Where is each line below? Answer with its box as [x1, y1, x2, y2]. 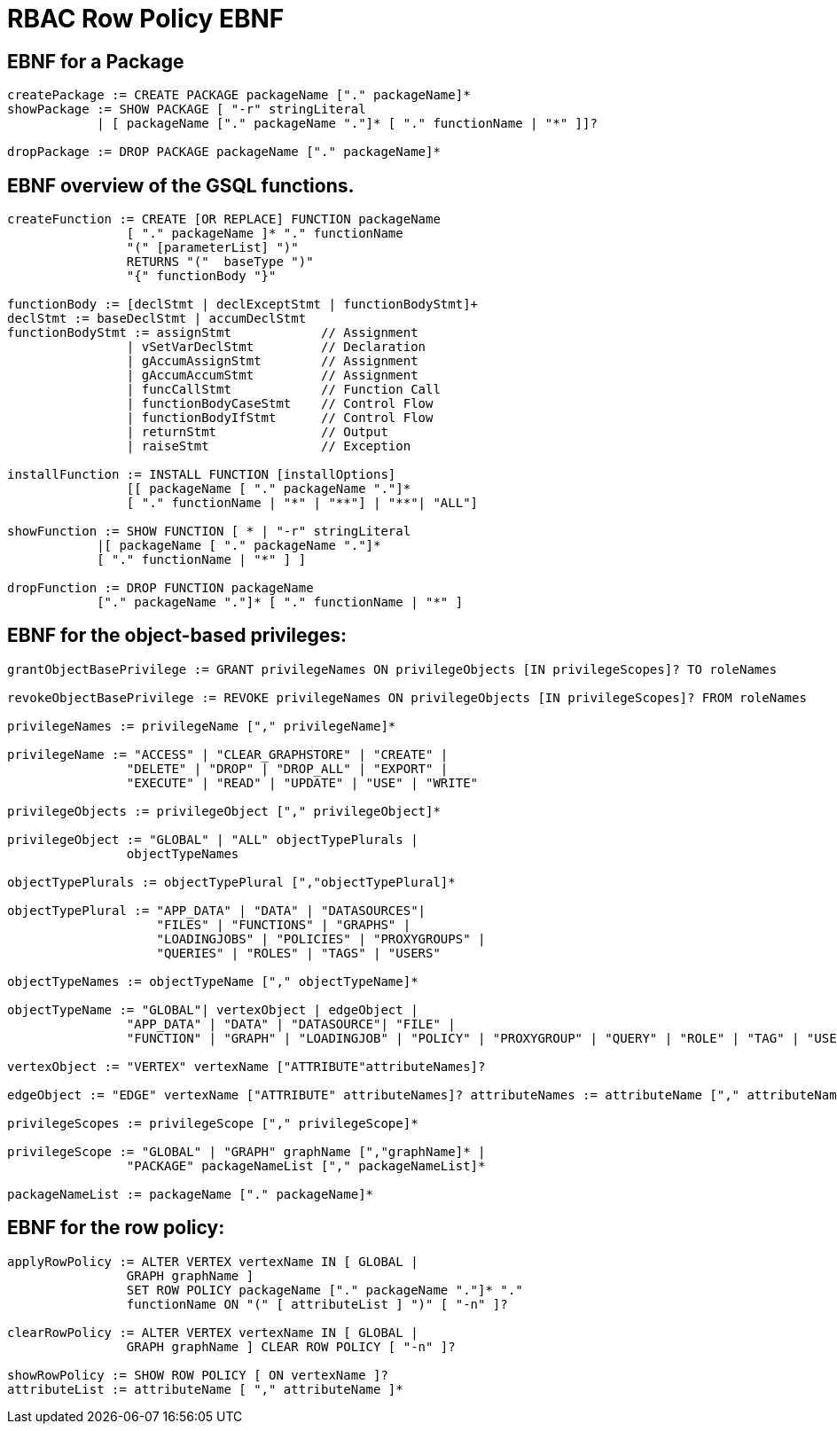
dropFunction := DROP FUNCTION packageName [7, 581, 314, 596]
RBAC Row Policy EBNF [7, 4, 285, 34]
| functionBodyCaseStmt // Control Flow [126, 396, 434, 411]
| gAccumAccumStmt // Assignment [126, 368, 418, 383]
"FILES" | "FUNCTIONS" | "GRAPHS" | [156, 917, 411, 932]
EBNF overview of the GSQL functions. [7, 174, 355, 197]
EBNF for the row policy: [7, 1216, 225, 1239]
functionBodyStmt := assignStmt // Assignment [7, 325, 418, 340]
